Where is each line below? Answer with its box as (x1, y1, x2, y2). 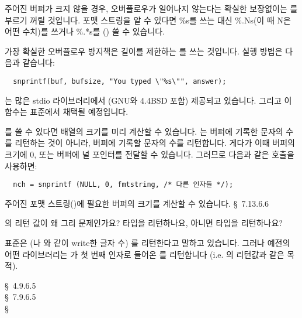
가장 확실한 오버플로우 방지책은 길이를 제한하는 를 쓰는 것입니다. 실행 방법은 (5, 45, 283, 57)
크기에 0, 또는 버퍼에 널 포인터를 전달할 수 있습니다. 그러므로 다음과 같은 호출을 (5, 148, 294, 160)
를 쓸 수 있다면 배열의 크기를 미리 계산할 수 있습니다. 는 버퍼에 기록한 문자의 (5, 125, 283, 137)
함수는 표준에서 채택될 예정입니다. (5, 105, 129, 118)
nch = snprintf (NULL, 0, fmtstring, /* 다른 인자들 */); (13, 180, 234, 189)
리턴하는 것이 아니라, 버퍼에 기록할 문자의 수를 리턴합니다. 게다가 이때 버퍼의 (15, 136, 295, 149)
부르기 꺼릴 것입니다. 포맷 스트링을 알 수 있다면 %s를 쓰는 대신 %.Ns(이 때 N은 (5, 13, 291, 26)
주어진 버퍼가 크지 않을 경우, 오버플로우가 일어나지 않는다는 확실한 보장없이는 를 (5, 2, 298, 14)
